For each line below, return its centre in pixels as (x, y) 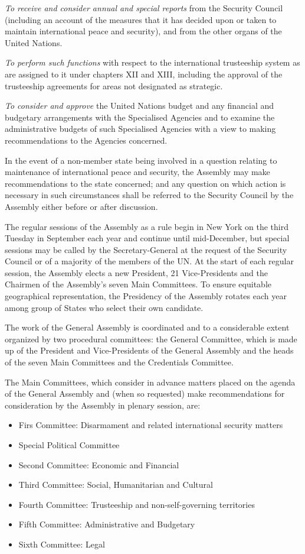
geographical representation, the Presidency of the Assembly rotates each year (146, 296)
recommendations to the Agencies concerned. (86, 140)
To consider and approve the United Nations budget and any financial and (140, 106)
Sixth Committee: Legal (62, 544)
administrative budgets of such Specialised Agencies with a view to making (140, 129)
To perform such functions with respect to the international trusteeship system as (152, 62)
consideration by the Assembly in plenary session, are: (103, 405)
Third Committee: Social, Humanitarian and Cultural (116, 485)
